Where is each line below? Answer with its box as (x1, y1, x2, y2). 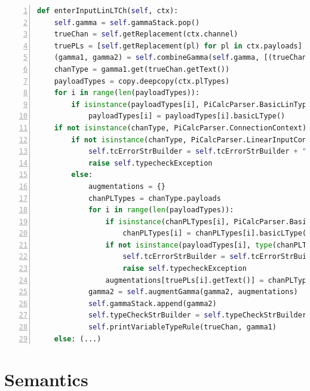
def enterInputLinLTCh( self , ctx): (37, 7, 179, 15)
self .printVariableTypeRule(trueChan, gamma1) (88, 323, 277, 332)
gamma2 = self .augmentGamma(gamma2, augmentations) (88, 288, 298, 297)
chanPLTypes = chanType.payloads (88, 194, 221, 203)
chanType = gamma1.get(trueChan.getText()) (54, 65, 230, 74)
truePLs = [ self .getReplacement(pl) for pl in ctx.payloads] (54, 41, 302, 50)
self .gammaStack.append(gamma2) (88, 299, 217, 308)
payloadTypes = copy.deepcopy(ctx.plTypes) (54, 77, 230, 85)
